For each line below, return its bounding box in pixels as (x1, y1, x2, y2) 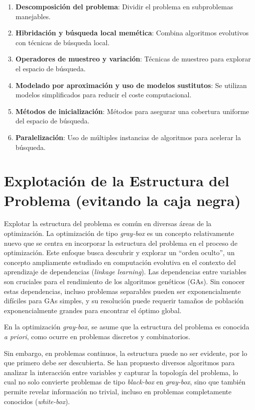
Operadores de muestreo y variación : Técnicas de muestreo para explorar (15, 54, 251, 64)
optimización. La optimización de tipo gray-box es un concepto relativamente (4, 228, 234, 238)
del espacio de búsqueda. (15, 116, 90, 126)
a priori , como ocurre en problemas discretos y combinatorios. (4, 331, 190, 341)
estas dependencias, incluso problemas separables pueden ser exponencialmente (4, 286, 241, 296)
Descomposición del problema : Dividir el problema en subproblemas (15, 1, 233, 11)
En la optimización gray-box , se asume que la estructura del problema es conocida (4, 322, 250, 332)
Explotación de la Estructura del (4, 171, 229, 191)
